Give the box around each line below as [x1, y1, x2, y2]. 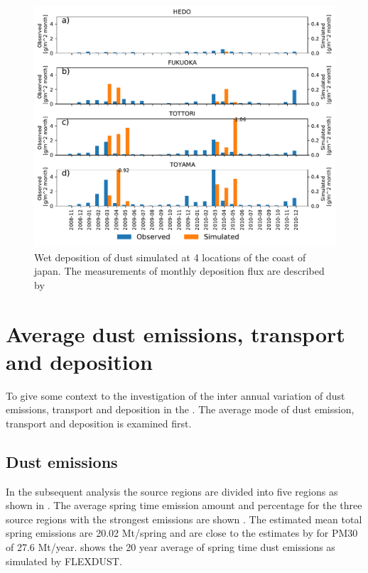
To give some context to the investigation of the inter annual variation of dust [6, 388, 345, 403]
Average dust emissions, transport [6, 319, 345, 348]
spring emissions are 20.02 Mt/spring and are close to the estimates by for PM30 [6, 525, 358, 540]
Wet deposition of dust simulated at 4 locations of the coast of [34, 249, 306, 264]
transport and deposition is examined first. [6, 415, 192, 430]
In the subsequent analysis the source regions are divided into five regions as [6, 484, 338, 498]
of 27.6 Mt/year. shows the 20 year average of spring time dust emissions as [6, 539, 335, 554]
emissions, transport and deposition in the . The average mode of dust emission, [6, 402, 355, 417]
